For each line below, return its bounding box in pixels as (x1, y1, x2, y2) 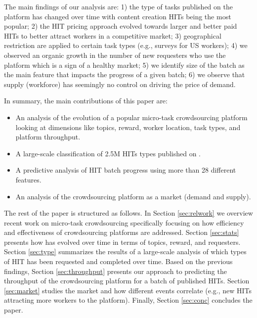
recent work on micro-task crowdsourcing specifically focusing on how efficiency (4, 217, 244, 227)
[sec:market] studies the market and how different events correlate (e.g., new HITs (4, 285, 252, 295)
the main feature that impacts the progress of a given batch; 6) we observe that (4, 69, 245, 80)
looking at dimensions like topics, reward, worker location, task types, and (15, 122, 241, 132)
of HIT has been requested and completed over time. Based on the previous (4, 256, 233, 267)
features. (15, 174, 42, 184)
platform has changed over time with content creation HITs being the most (4, 11, 231, 21)
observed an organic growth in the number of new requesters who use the (4, 49, 226, 60)
